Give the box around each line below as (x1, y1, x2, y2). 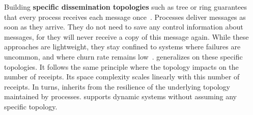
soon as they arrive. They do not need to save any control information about (4, 21, 243, 32)
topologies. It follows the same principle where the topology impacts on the (4, 61, 239, 72)
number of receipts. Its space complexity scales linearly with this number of (4, 71, 240, 82)
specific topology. (4, 101, 58, 111)
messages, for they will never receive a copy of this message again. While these (4, 31, 249, 42)
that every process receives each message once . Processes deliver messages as (4, 11, 246, 22)
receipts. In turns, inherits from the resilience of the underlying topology (4, 81, 230, 92)
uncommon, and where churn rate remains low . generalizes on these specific (4, 51, 243, 62)
